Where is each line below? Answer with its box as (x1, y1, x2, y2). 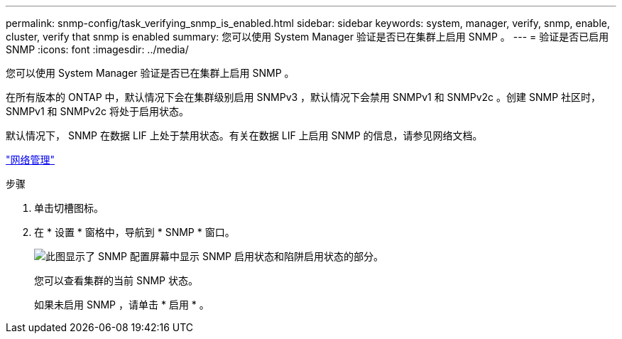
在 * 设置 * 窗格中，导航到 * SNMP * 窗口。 (34, 226, 235, 238)
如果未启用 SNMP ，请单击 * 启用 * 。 (34, 298, 209, 311)
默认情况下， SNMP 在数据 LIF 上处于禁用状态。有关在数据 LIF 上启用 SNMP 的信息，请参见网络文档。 (6, 129, 483, 141)
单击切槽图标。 (34, 202, 104, 214)
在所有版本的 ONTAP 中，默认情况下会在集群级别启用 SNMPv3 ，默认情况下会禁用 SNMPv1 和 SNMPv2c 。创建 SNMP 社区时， (6, 91, 601, 103)
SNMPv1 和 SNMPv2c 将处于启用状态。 (6, 105, 190, 117)
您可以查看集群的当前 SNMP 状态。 (34, 274, 198, 286)
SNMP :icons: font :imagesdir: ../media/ (6, 43, 189, 55)
